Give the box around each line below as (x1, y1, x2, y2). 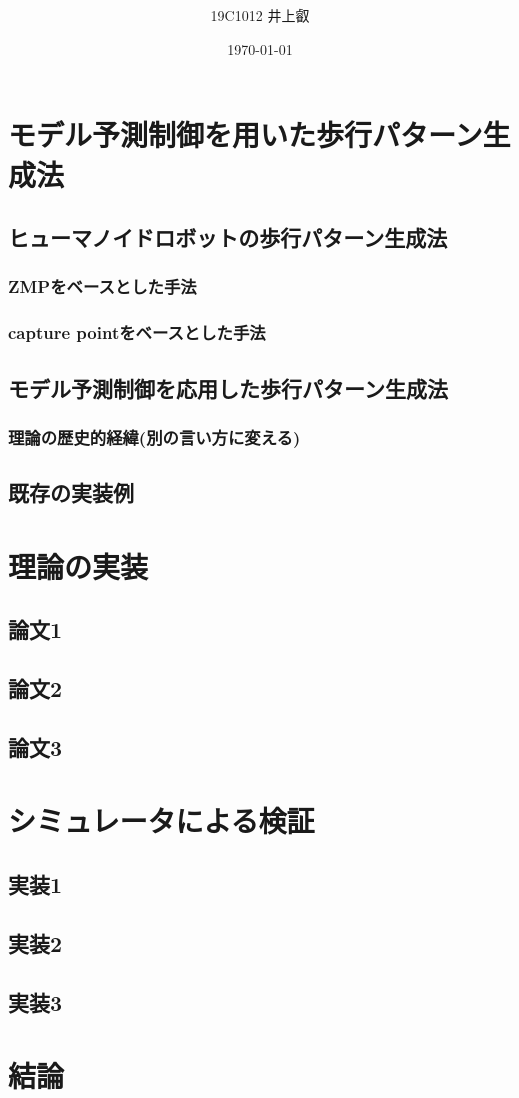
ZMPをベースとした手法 (8, 274, 197, 299)
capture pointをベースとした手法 (8, 320, 266, 345)
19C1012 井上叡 (210, 5, 310, 26)
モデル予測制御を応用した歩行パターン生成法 (8, 372, 448, 403)
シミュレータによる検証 (8, 800, 315, 841)
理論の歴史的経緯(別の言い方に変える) (8, 424, 301, 449)
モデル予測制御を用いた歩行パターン (8, 114, 483, 155)
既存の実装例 (8, 477, 134, 508)
